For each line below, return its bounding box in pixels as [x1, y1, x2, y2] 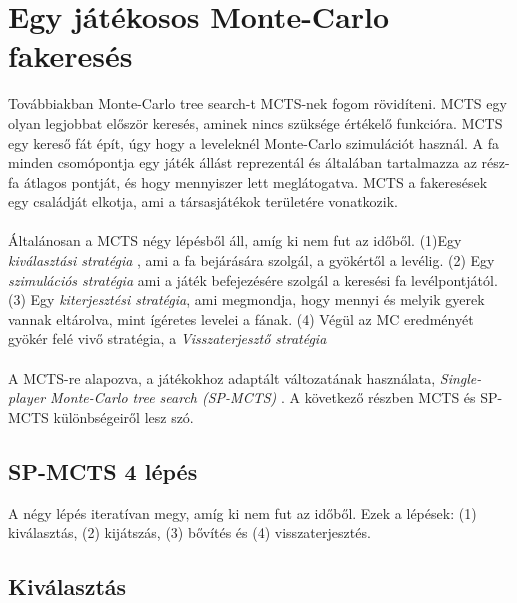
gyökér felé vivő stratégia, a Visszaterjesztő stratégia [8, 328, 327, 349]
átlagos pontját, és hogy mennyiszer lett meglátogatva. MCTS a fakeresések [23, 171, 488, 192]
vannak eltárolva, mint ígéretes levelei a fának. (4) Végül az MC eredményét [8, 308, 474, 329]
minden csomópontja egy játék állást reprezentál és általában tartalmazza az [8, 152, 477, 173]
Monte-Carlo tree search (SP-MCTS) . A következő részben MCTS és [50, 387, 476, 408]
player [8, 387, 46, 408]
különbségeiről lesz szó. [53, 406, 194, 427]
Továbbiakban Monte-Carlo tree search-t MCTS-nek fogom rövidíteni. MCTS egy [8, 93, 507, 114]
